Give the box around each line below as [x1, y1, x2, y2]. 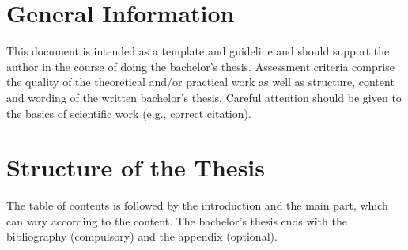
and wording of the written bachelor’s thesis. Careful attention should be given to [6, 89, 402, 105]
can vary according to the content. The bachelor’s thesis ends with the [6, 212, 347, 229]
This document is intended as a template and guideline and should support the [6, 43, 390, 59]
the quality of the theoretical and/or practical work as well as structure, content [6, 74, 395, 90]
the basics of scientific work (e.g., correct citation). [6, 104, 251, 121]
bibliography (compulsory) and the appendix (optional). [6, 228, 278, 244]
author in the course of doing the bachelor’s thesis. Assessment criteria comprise [6, 58, 395, 74]
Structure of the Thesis [6, 151, 265, 184]
